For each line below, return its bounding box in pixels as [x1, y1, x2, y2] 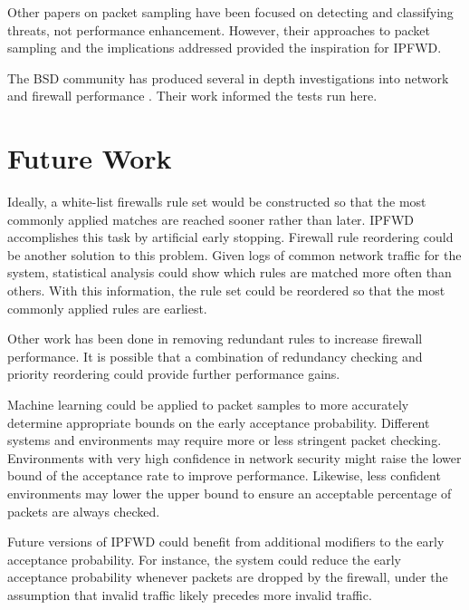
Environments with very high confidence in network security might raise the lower [7, 448, 462, 467]
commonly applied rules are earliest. [7, 298, 207, 317]
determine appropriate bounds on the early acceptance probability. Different [7, 412, 430, 431]
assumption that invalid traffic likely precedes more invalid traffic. [7, 585, 372, 604]
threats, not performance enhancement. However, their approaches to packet [7, 20, 431, 39]
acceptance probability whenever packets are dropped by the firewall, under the [7, 567, 448, 586]
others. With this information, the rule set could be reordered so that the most [7, 281, 445, 300]
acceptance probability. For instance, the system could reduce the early [7, 549, 401, 568]
